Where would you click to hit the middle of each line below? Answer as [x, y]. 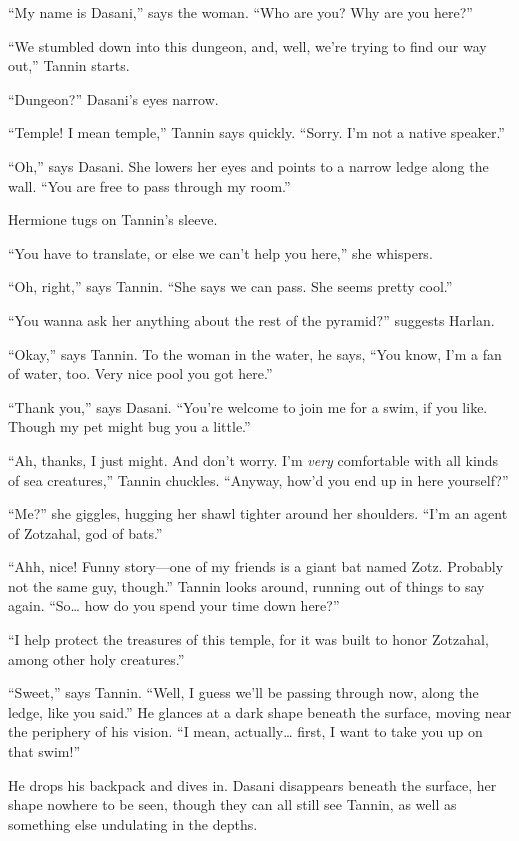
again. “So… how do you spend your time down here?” [174, 605]
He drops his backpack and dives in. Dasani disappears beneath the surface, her [252, 784]
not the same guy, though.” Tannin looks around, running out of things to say [246, 585]
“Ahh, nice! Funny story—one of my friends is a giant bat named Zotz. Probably [256, 566]
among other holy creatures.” [96, 658]
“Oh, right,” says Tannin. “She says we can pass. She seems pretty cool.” [230, 286]
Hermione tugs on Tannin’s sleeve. [113, 219]
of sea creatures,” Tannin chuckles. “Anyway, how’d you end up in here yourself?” [258, 479]
